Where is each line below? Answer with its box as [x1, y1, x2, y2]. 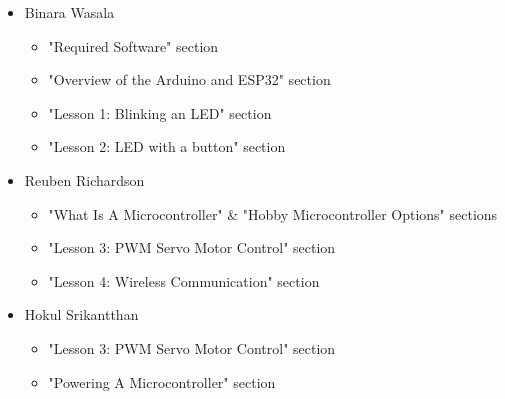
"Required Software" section [48, 35, 219, 56]
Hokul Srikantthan [24, 304, 139, 325]
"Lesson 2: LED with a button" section [48, 136, 286, 157]
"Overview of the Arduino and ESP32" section [48, 69, 331, 90]
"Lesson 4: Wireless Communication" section [48, 270, 320, 291]
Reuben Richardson [24, 169, 145, 190]
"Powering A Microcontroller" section [48, 371, 276, 392]
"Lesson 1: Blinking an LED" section [48, 102, 272, 123]
